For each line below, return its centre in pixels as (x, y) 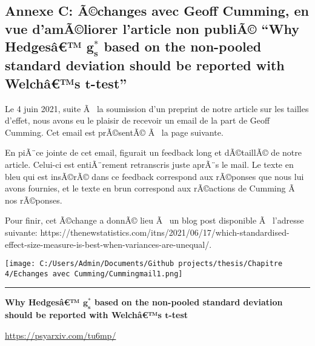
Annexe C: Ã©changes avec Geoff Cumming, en (157, 11)
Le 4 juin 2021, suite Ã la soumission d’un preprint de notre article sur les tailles (157, 108)
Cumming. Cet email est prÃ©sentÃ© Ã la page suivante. (114, 132)
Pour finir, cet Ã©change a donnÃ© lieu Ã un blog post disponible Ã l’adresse (154, 220)
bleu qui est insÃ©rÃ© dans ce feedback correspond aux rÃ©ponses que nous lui (154, 176)
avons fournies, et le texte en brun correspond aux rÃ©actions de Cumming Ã (150, 188)
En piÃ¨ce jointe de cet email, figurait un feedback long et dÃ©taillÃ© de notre (153, 152)
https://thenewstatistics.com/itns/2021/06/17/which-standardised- (165, 232)
